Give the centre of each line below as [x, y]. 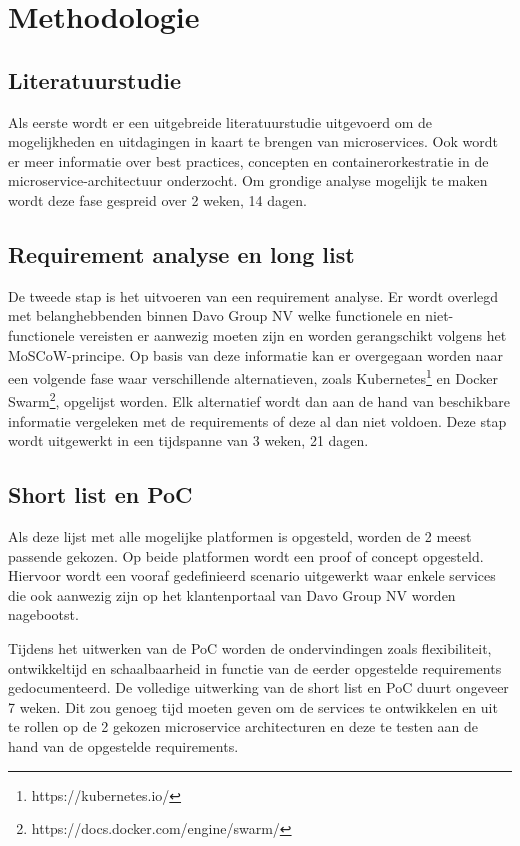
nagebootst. [43, 614]
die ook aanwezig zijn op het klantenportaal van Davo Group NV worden [232, 594]
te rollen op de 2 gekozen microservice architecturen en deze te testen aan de [243, 726]
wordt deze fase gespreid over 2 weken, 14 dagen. [157, 199]
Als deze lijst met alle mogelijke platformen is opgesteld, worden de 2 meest [240, 536]
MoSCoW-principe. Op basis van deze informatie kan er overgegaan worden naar [256, 354]
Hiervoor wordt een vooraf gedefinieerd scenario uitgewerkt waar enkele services [252, 575]
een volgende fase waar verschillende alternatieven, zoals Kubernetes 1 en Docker [253, 376]
